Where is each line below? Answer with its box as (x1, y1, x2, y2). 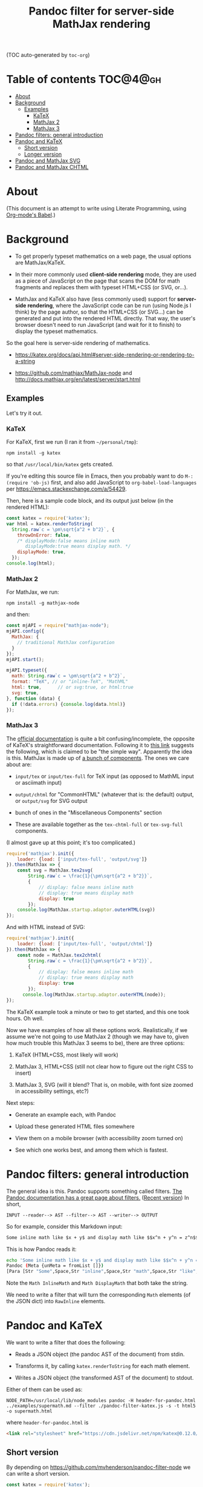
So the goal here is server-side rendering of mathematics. (6, 340, 150, 346)
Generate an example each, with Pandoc (14, 1111, 117, 1118)
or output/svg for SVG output (14, 797, 88, 804)
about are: (6, 760, 32, 768)
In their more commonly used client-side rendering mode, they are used (14, 271, 196, 278)
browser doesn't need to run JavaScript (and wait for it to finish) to (14, 321, 181, 328)
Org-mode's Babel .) (6, 211, 56, 219)
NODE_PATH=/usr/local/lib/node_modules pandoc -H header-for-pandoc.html (6, 1398, 196, 1404)
